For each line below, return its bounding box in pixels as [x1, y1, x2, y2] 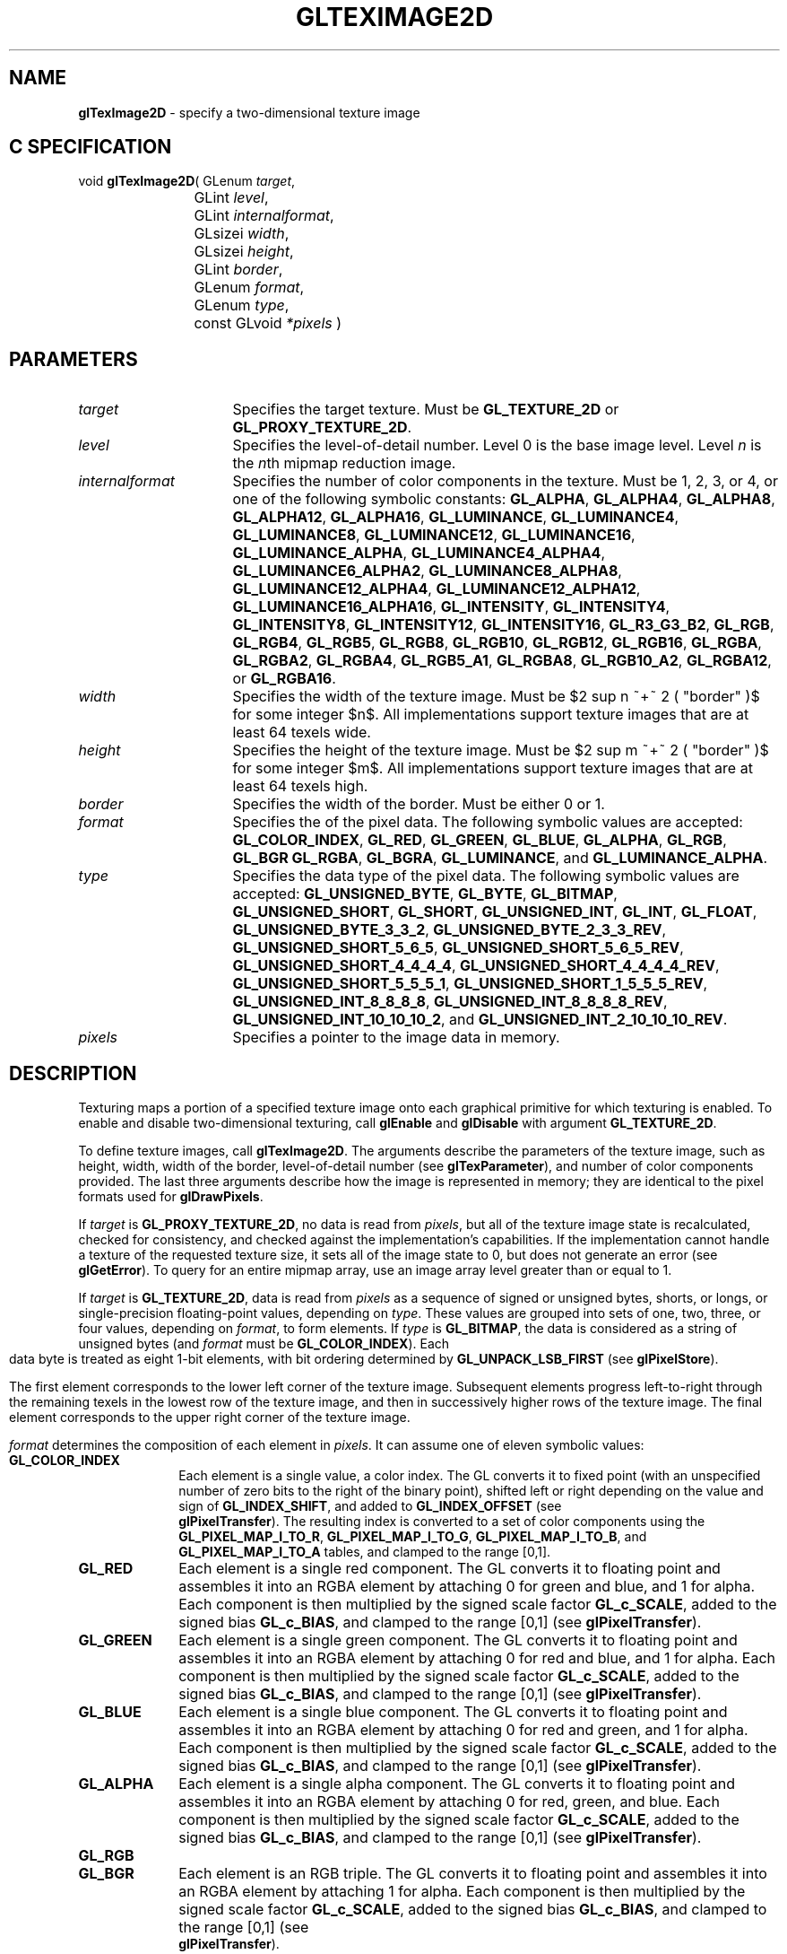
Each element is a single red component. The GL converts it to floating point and [178, 1559, 721, 1578]
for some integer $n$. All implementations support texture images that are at [232, 705, 749, 724]
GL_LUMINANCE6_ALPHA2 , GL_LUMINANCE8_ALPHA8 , [232, 562, 622, 580]
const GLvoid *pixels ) [194, 314, 342, 333]
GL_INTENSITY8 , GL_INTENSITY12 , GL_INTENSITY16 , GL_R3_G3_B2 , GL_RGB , [232, 615, 774, 634]
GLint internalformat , [194, 206, 334, 225]
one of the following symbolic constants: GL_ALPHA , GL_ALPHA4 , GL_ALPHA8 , [232, 490, 775, 509]
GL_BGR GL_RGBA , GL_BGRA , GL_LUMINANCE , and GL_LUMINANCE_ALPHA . [232, 849, 768, 868]
